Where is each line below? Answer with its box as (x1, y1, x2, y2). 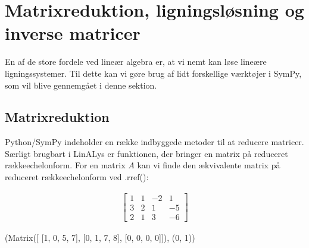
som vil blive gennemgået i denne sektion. (5, 79, 157, 91)
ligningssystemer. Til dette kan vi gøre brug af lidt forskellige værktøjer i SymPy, (5, 67, 302, 79)
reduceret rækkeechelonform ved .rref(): (5, 171, 149, 183)
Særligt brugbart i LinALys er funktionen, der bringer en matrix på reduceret (5, 147, 288, 159)
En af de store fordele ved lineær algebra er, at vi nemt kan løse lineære (5, 55, 267, 68)
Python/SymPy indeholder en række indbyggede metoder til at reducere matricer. (5, 136, 304, 148)
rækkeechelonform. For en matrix (5, 159, 126, 171)
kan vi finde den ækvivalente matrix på (137, 159, 280, 171)
